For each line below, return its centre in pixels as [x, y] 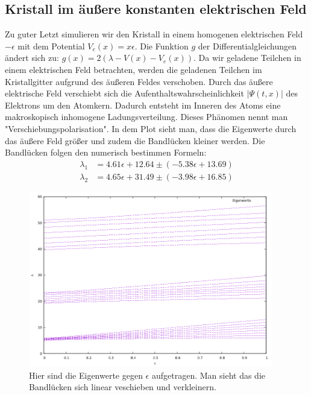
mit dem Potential [51, 46]
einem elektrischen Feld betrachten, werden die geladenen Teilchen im [134, 69]
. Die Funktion [162, 46]
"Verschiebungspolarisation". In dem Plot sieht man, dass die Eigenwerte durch [151, 128]
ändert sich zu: [32, 58]
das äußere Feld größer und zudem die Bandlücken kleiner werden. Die [135, 140]
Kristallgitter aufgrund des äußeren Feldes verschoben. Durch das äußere [139, 81]
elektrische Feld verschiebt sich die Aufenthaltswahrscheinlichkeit [124, 93]
